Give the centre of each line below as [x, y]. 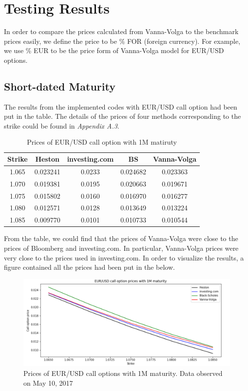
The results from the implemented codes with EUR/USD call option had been [121, 106]
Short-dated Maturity [60, 86]
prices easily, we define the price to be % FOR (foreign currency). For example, [122, 41]
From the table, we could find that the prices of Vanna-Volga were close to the [121, 238]
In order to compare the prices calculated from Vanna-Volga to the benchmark [121, 31]
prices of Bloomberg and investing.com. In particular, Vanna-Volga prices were [121, 248]
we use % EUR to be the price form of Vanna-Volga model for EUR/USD [114, 50]
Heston [47, 159]
